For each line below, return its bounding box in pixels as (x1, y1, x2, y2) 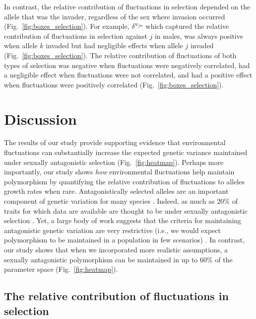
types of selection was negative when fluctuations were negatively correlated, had (4, 60, 250, 70)
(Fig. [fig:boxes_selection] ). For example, (4, 21, 129, 31)
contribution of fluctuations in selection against (4, 30, 147, 41)
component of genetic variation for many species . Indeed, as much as (4, 196, 215, 206)
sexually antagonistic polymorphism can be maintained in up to (4, 254, 198, 264)
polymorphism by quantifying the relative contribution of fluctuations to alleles (4, 176, 245, 186)
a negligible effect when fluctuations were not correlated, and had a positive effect (4, 70, 253, 80)
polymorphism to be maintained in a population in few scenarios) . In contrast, (4, 235, 245, 245)
